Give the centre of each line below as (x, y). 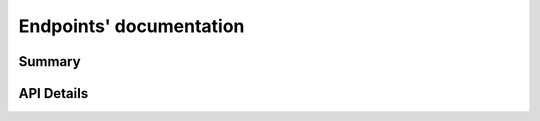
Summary (49, 61)
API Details (53, 93)
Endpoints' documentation (131, 26)
